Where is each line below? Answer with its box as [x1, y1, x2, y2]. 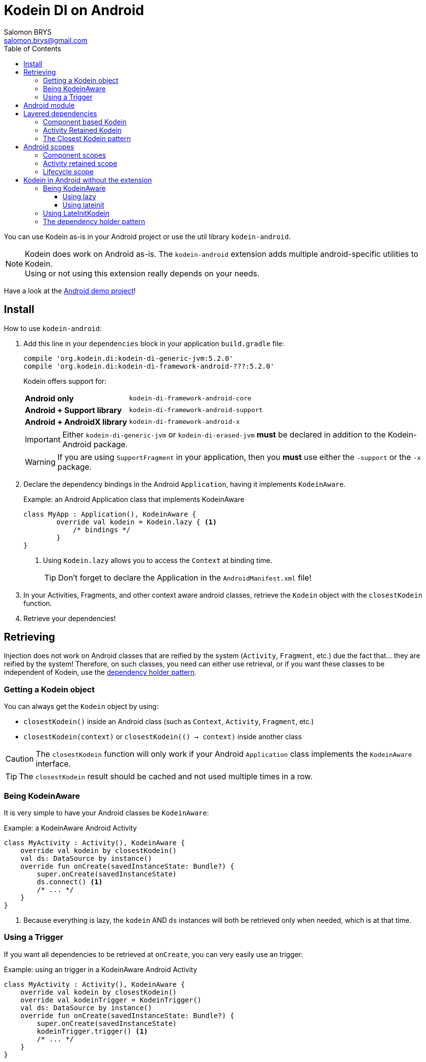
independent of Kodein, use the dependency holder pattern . [4, 668, 197, 677]
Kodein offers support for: [23, 376, 106, 385]
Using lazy [62, 192, 96, 201]
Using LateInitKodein [43, 208, 110, 217]
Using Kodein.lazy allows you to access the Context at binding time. [43, 556, 272, 564]
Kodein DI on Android [4, 2, 144, 19]
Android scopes [23, 142, 74, 151]
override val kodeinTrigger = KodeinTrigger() [20, 996, 202, 1004]
